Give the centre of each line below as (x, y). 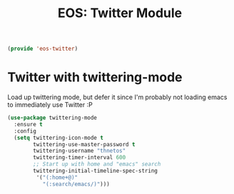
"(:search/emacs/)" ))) (76, 184)
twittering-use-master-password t (84, 144)
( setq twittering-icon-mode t (58, 138)
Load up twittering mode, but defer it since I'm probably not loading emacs (117, 97)
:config (25, 131)
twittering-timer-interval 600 (80, 158)
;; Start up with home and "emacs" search (97, 164)
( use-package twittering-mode (52, 118)
